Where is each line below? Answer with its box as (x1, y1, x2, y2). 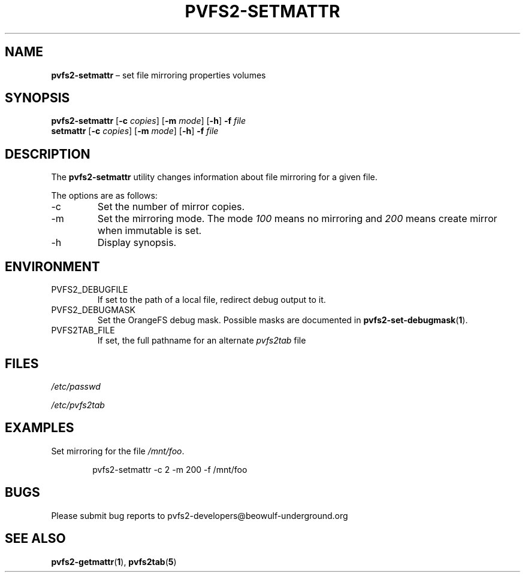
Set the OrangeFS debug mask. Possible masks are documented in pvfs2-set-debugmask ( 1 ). (97, 315, 468, 326)
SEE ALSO (5, 531, 66, 546)
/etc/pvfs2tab (51, 399, 105, 410)
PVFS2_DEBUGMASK (51, 305, 135, 315)
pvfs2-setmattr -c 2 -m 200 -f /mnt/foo (92, 464, 248, 475)
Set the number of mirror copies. (97, 201, 245, 213)
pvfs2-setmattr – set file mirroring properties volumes (51, 69, 266, 80)
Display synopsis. (97, 236, 177, 249)
